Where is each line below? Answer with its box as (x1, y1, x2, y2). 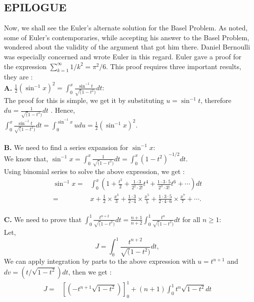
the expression (4, 61, 47, 71)
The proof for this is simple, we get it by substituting (4, 95, 164, 105)
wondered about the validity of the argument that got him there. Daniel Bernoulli (4, 42, 250, 52)
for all (182, 214, 201, 224)
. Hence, (51, 105, 75, 115)
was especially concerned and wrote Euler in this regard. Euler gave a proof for (4, 51, 242, 61)
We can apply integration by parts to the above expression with (4, 256, 196, 266)
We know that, (4, 153, 49, 163)
